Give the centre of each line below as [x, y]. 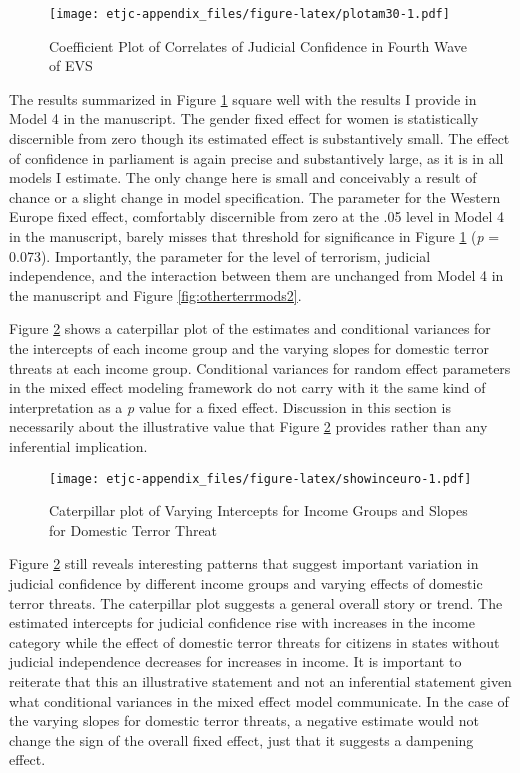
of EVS [71, 65]
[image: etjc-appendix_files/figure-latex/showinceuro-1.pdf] [260, 478]
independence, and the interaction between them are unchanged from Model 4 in [256, 275]
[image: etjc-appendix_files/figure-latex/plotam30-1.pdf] [249, 14]
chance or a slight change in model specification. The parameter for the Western [255, 196]
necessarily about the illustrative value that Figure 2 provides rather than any [248, 426]
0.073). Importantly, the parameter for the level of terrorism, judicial [220, 255]
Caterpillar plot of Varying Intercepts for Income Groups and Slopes [258, 510]
